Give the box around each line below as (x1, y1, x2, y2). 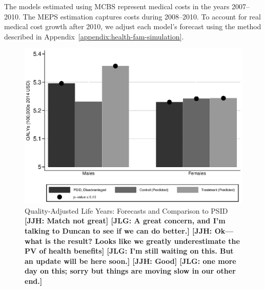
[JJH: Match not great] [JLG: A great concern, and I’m (25, 215, 226, 226)
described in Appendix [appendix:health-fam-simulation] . (4, 31, 184, 42)
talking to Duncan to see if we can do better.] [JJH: (25, 225, 212, 236)
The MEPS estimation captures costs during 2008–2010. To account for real (23, 11, 261, 22)
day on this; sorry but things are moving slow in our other (25, 265, 236, 276)
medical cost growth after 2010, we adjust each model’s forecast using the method (4, 21, 261, 32)
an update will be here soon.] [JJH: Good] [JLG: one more (25, 255, 236, 266)
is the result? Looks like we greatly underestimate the (45, 235, 240, 246)
